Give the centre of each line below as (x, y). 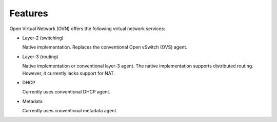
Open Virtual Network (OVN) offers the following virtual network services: (87, 29)
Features (29, 13)
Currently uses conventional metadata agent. (70, 111)
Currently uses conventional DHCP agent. (66, 92)
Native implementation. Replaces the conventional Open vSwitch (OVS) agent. (105, 47)
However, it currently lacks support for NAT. (69, 73)
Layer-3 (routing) (40, 57)
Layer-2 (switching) (43, 38)
